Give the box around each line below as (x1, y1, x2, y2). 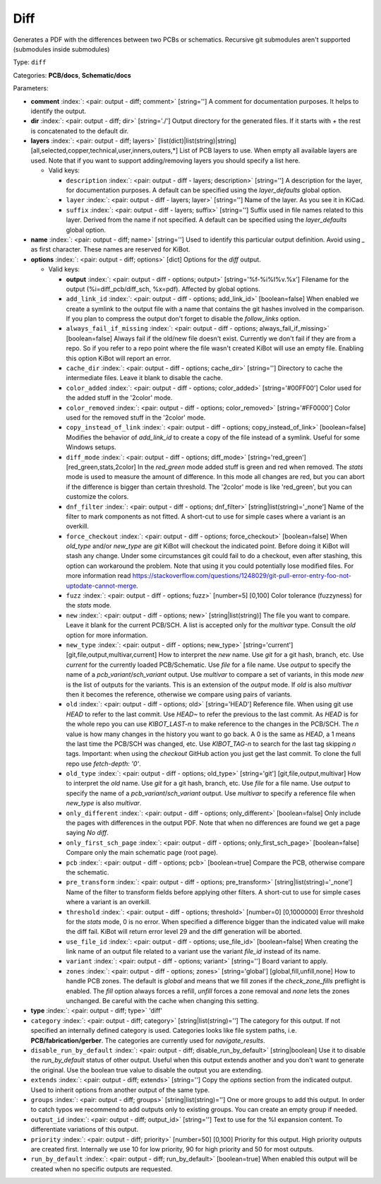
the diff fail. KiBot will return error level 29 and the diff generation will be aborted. (66, 928, 303, 936)
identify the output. (30, 107, 87, 115)
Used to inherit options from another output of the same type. (30, 1085, 210, 1094)
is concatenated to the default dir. (30, 126, 129, 135)
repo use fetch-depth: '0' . (66, 759, 141, 768)
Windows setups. (66, 443, 116, 451)
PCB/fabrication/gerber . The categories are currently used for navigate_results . (30, 1036, 265, 1045)
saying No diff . (66, 829, 109, 837)
